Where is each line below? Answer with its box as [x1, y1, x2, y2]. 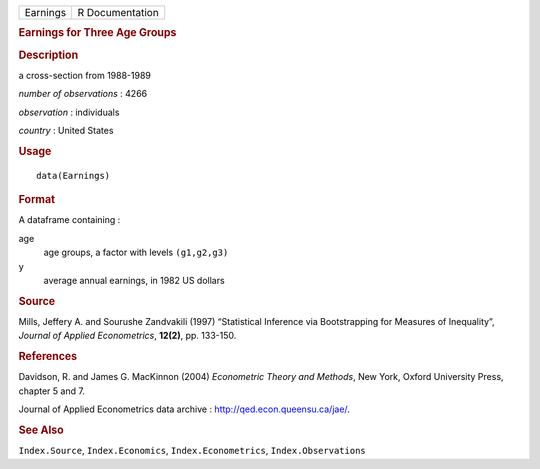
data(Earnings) [36, 170, 111, 181]
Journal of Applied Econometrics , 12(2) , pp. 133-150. [18, 330, 237, 342]
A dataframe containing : [18, 214, 121, 226]
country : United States [18, 125, 114, 137]
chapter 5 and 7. [18, 385, 85, 397]
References [18, 350, 78, 364]
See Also [18, 423, 64, 437]
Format [18, 193, 55, 207]
